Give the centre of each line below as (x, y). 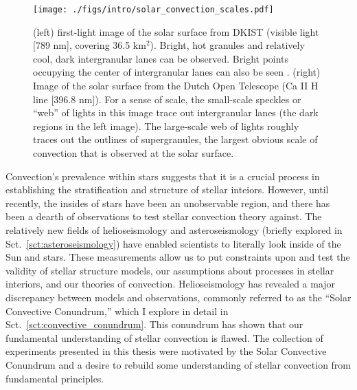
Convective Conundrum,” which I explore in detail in (117, 311)
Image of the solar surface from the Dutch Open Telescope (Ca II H (176, 86)
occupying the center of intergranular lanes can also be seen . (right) (177, 72)
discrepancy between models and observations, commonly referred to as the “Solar (178, 297)
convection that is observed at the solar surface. (134, 153)
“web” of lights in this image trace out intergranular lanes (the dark (176, 112)
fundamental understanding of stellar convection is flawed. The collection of (164, 337)
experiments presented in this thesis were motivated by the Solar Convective (166, 351)
